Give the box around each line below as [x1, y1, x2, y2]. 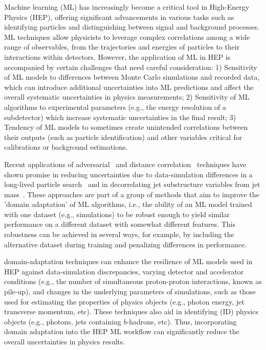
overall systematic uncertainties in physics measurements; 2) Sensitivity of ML [4, 91, 250, 102]
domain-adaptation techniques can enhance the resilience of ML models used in [4, 256, 253, 267]
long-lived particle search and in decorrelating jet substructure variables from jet [4, 179, 260, 190]
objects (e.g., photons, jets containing [4, 316, 121, 326]
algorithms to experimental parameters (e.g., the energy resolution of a [4, 101, 227, 112]
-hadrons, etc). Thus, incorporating [126, 316, 237, 326]
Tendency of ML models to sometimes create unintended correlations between [4, 122, 248, 132]
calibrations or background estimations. [4, 142, 128, 152]
